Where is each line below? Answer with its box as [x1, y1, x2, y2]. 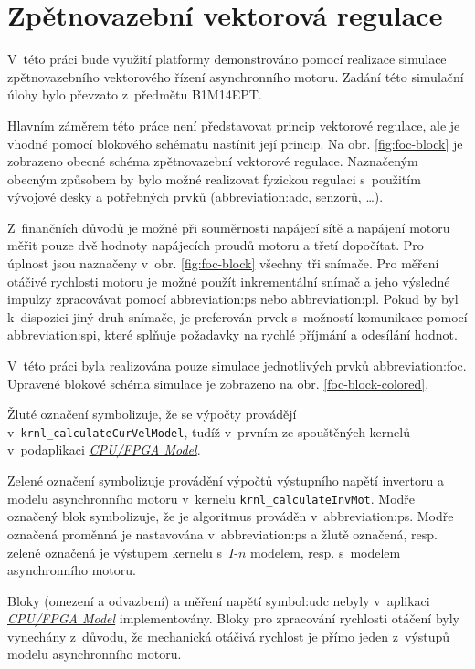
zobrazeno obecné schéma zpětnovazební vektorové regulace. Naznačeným [7, 152, 418, 171]
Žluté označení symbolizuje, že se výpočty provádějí [7, 404, 297, 423]
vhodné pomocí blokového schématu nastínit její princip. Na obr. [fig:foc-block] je [7, 133, 463, 152]
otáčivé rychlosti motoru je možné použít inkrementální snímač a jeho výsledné [7, 271, 450, 290]
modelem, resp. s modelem [249, 542, 401, 561]
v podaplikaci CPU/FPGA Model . [7, 440, 201, 459]
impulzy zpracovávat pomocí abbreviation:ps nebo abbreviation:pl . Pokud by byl [7, 289, 459, 308]
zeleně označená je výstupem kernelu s [7, 542, 223, 561]
